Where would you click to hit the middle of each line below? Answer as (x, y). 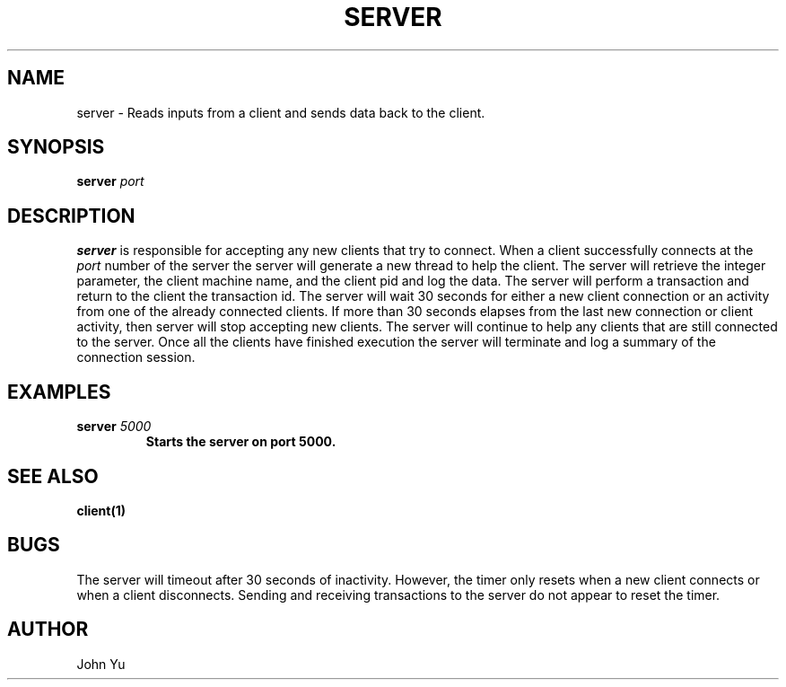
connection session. (136, 357)
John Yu (101, 664)
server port (110, 181)
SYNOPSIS (56, 147)
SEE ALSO (53, 476)
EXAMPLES (59, 392)
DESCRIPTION (71, 216)
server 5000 (114, 427)
